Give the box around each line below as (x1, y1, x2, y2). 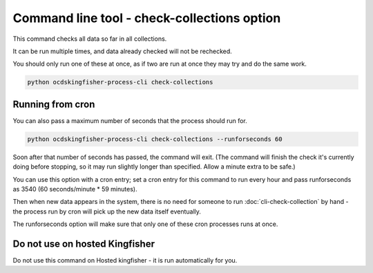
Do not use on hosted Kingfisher (12, 238, 155, 250)
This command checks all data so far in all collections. (12, 35, 167, 43)
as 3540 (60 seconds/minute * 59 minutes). (12, 185, 137, 193)
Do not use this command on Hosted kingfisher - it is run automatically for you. (12, 256, 238, 265)
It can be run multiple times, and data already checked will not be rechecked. (12, 47, 233, 55)
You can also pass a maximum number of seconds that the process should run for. (12, 116, 248, 124)
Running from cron (12, 98, 95, 110)
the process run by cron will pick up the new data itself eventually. (12, 207, 202, 216)
